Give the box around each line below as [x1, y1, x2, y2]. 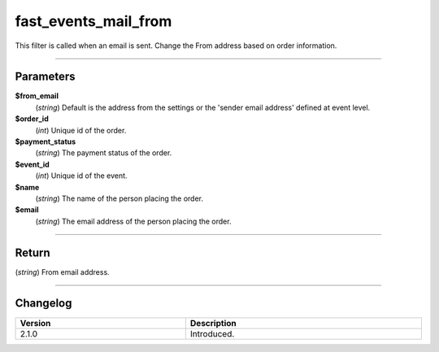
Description [189, 317, 237, 328]
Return [15, 246, 50, 259]
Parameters [15, 70, 76, 84]
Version [20, 317, 51, 328]
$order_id [15, 114, 49, 124]
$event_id [15, 159, 50, 169]
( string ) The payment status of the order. [35, 148, 172, 158]
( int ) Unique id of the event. [35, 171, 128, 180]
